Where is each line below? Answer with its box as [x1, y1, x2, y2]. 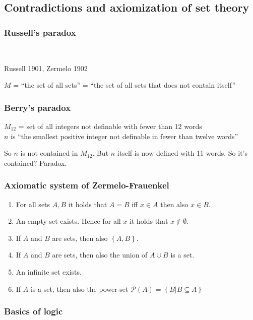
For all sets [16, 199, 50, 209]
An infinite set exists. [16, 266, 82, 277]
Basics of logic [4, 305, 63, 317]
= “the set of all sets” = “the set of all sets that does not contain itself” [13, 80, 236, 90]
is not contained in [20, 148, 78, 158]
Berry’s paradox [4, 101, 71, 113]
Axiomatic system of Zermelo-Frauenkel [4, 179, 169, 191]
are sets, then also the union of [52, 249, 148, 260]
